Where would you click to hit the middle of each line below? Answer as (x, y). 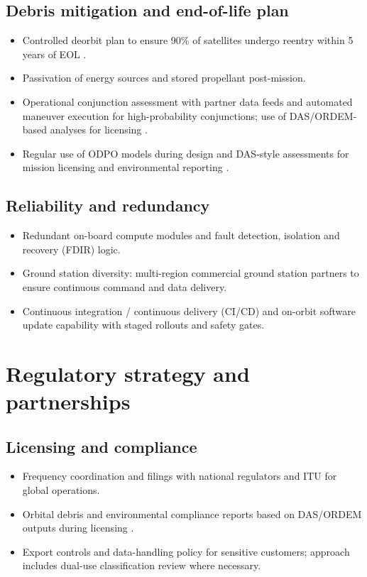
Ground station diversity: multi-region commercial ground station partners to (191, 273)
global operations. (61, 490)
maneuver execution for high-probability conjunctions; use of (154, 115)
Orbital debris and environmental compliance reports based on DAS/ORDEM (192, 513)
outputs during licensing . (78, 528)
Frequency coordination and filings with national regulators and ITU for (180, 476)
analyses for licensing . (99, 130)
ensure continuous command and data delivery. (125, 286)
